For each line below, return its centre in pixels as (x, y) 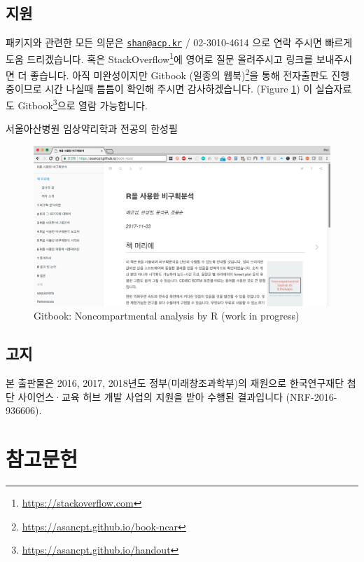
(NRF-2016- (311, 396)
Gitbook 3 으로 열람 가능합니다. (83, 104)
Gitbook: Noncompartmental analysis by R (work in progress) (167, 316)
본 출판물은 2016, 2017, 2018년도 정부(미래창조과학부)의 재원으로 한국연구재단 (175, 383)
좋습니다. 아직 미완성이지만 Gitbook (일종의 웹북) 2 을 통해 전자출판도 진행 (190, 74)
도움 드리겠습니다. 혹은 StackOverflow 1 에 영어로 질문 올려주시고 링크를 (160, 57)
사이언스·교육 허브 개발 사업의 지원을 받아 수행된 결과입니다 (150, 396)
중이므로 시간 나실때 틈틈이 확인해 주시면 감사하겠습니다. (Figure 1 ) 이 (159, 89)
